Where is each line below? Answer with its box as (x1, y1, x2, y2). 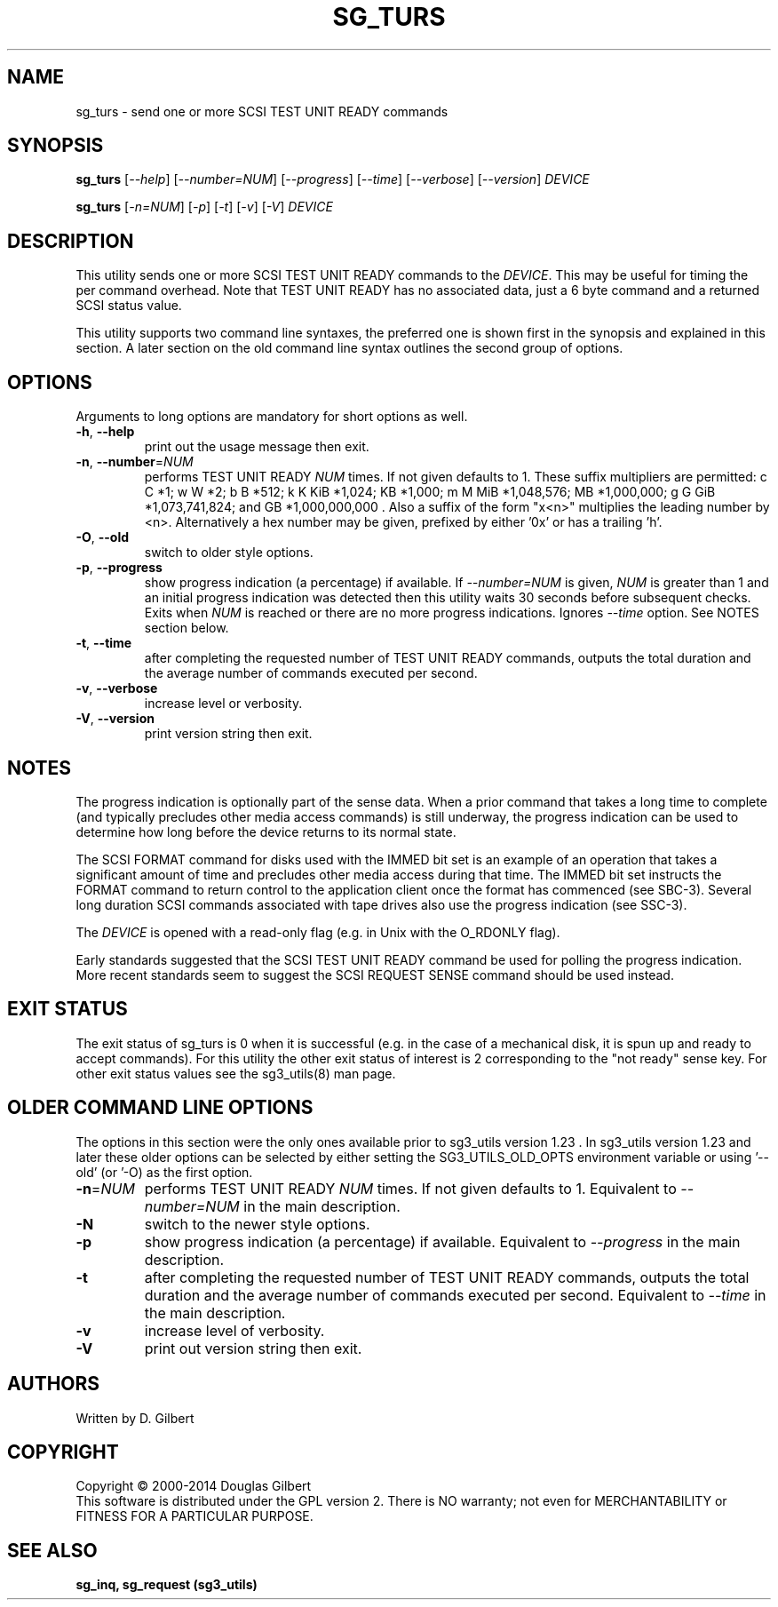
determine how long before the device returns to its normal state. (75, 823, 456, 839)
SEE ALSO (7, 1539, 98, 1562)
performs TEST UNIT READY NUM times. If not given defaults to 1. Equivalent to (144, 1179, 677, 1197)
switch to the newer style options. (144, 1214, 370, 1233)
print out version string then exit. (144, 1339, 362, 1357)
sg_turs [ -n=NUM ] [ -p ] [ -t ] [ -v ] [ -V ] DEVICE (75, 199, 333, 215)
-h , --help (75, 424, 135, 440)
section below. (144, 620, 229, 636)
